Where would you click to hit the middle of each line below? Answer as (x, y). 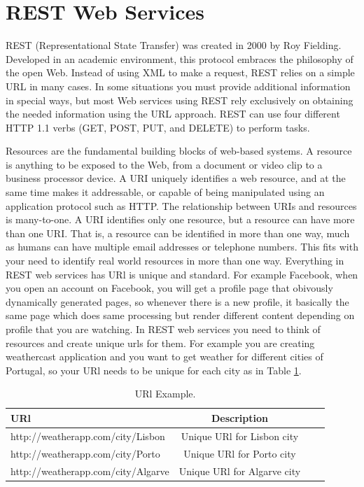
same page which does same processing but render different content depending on (180, 315)
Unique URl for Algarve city (240, 471)
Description (239, 417)
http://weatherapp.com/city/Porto (85, 453)
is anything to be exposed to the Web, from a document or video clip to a (164, 164)
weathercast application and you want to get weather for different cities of (164, 357)
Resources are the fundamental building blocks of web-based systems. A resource (179, 151)
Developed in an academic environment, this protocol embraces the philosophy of (180, 58)
